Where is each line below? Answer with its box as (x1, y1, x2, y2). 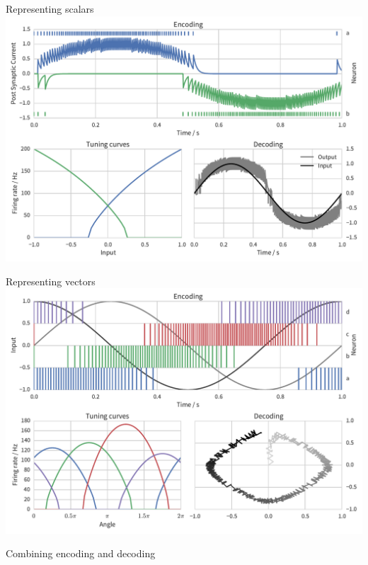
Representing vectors (6, 273, 96, 288)
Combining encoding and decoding (6, 546, 156, 561)
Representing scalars (6, 1, 94, 16)
